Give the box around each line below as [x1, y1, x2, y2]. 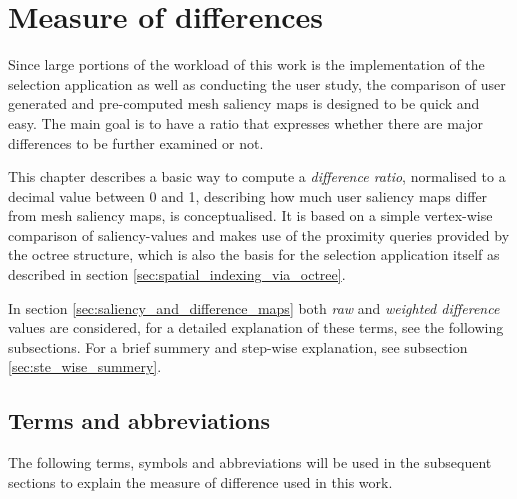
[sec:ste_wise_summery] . [8, 356, 162, 377]
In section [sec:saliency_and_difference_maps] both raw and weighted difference [8, 297, 500, 318]
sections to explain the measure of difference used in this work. [8, 471, 393, 492]
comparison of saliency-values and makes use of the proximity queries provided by [8, 224, 510, 245]
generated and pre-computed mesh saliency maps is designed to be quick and [8, 93, 480, 114]
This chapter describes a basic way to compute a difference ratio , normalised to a [8, 166, 506, 187]
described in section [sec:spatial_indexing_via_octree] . [8, 264, 346, 285]
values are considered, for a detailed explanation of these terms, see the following [8, 317, 504, 338]
